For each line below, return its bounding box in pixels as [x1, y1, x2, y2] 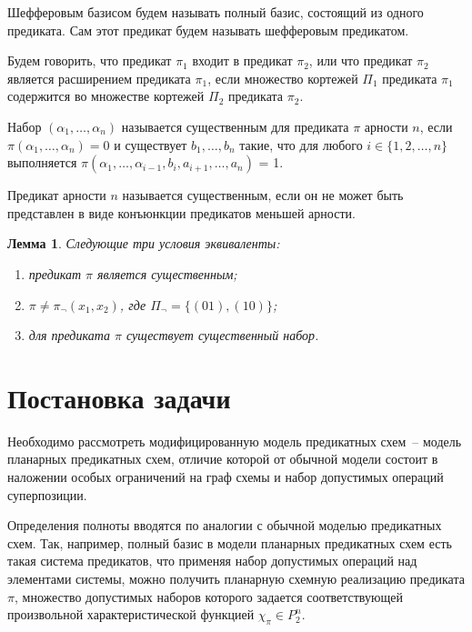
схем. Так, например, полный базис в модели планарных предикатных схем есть [7, 533, 452, 552]
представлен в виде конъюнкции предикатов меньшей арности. [7, 203, 356, 222]
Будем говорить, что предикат [7, 51, 172, 70]
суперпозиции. [7, 485, 87, 504]
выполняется [7, 153, 77, 172]
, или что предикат [308, 51, 413, 70]
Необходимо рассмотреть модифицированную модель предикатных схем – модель [7, 431, 462, 450]
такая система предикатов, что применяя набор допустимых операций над [7, 551, 417, 570]
